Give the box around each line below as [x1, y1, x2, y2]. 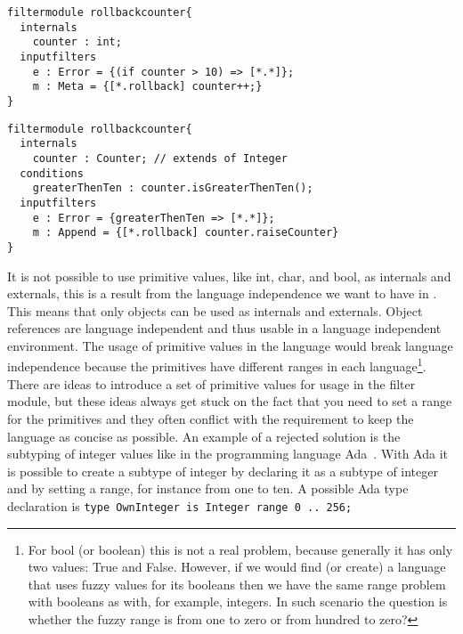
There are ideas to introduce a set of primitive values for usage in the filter [7, 374, 416, 393]
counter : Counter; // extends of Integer [32, 151, 288, 165]
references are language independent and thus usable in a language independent [7, 319, 442, 337]
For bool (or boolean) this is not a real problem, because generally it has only [28, 540, 453, 558]
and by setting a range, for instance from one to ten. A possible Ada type [7, 479, 409, 498]
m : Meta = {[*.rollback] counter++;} [32, 80, 263, 93]
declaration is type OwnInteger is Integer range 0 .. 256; [7, 496, 353, 515]
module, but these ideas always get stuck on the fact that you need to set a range [7, 392, 452, 410]
